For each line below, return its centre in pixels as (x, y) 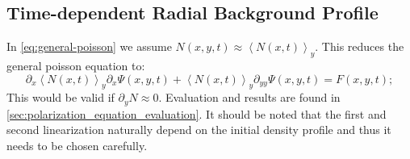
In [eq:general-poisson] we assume (89, 46)
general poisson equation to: (76, 65)
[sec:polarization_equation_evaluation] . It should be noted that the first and (197, 113)
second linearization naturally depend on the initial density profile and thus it (199, 130)
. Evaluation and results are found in (249, 97)
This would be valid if (61, 97)
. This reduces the (360, 46)
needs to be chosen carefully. (77, 146)
